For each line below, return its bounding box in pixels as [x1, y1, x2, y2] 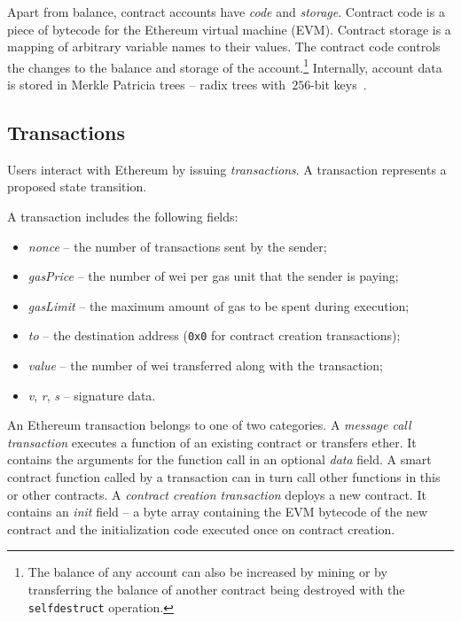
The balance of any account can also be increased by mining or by [27, 563, 387, 581]
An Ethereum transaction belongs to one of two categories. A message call [7, 416, 411, 434]
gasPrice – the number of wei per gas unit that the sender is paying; [27, 267, 399, 285]
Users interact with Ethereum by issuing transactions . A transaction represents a [7, 159, 447, 178]
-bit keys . [310, 75, 367, 94]
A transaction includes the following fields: [7, 207, 238, 226]
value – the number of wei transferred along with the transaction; [27, 356, 383, 375]
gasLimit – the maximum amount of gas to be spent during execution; [27, 296, 410, 315]
